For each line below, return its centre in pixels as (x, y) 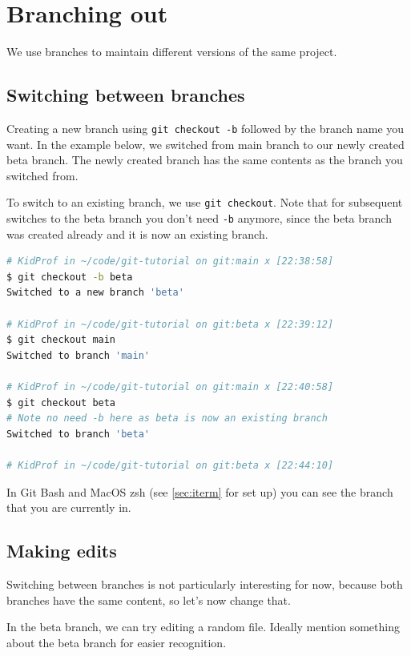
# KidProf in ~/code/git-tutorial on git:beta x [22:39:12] (170, 324)
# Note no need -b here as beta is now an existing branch (167, 419)
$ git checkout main (61, 340)
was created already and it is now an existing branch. (137, 233)
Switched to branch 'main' (78, 355)
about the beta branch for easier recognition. (117, 642)
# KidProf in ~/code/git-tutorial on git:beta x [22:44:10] (170, 465)
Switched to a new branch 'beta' (95, 293)
